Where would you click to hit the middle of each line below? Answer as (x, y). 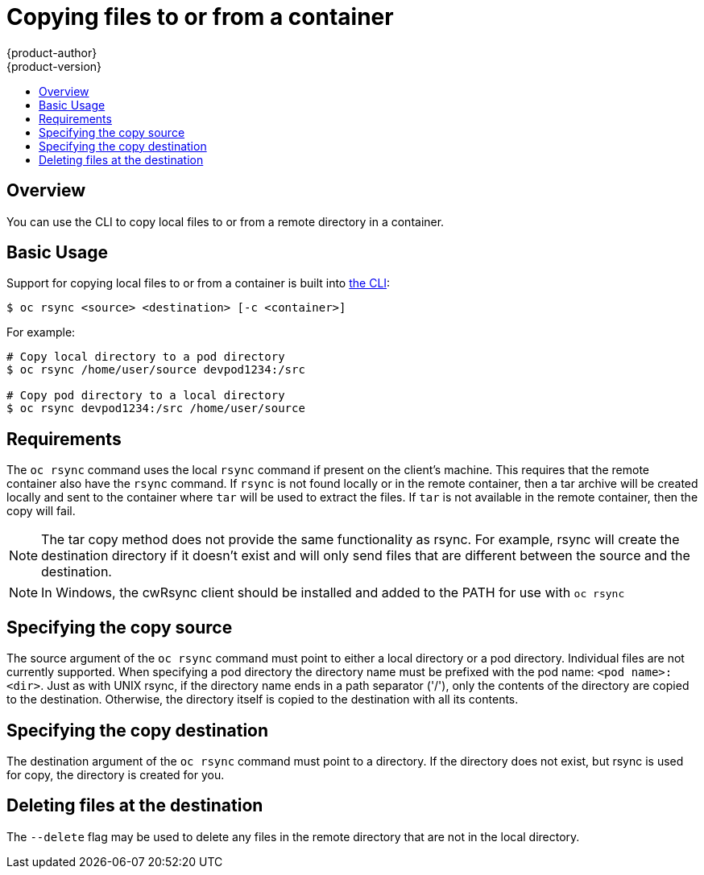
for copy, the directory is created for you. (116, 774)
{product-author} (52, 52)
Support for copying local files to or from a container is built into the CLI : (199, 283)
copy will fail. (41, 511)
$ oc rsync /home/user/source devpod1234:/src (156, 370)
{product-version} (54, 66)
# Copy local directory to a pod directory (146, 357)
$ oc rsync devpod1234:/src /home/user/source (156, 409)
